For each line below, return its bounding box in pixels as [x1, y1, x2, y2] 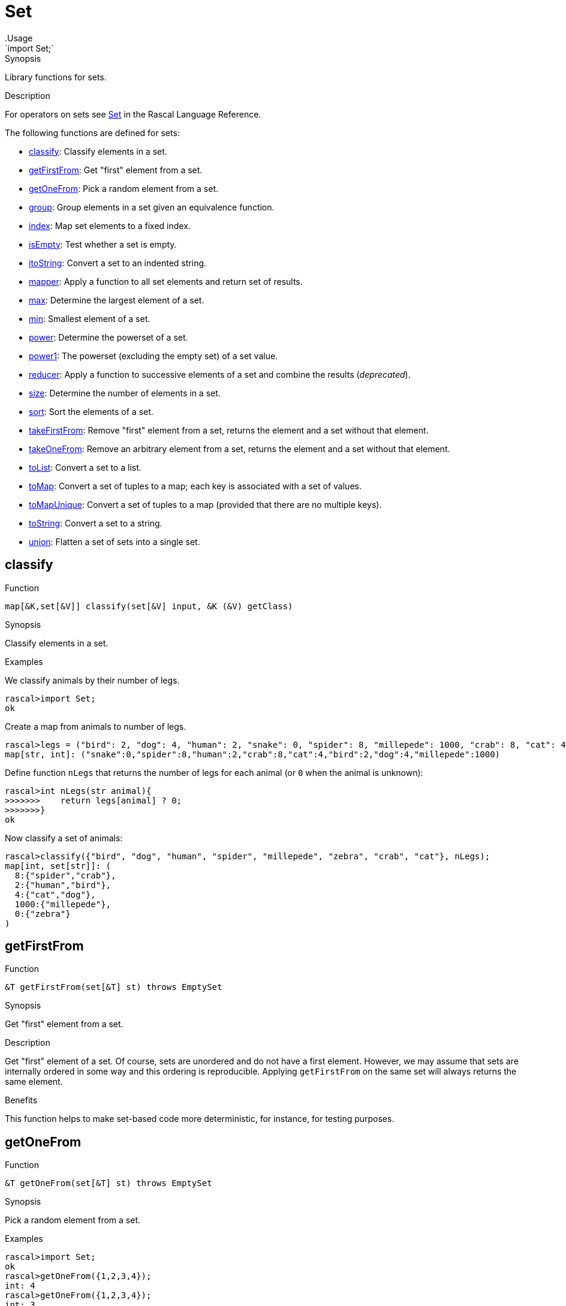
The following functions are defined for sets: [5, 127, 180, 138]
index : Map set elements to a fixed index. [29, 220, 191, 231]
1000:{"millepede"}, [14, 899, 112, 909]
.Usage [5, 32, 33, 43]
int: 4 [5, 1281, 35, 1291]
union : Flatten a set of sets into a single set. [29, 536, 200, 547]
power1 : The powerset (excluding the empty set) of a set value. [29, 350, 278, 361]
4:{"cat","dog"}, [14, 889, 96, 899]
